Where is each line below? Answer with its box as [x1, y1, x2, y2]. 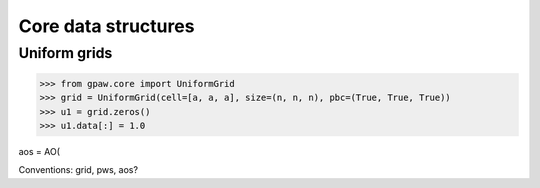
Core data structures [18, 15, 195, 37]
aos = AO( [18, 145, 60, 157]
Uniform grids [18, 44, 113, 62]
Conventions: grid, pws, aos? [18, 164, 139, 176]
